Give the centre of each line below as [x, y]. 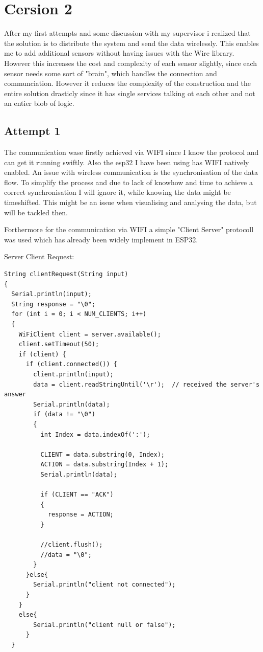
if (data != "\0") [64, 414]
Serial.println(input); [51, 294]
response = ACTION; [81, 515]
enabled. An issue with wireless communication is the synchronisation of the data [131, 172]
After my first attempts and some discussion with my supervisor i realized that [127, 33]
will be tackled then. [36, 212]
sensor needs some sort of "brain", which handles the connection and [111, 73]
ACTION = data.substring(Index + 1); [104, 465]
